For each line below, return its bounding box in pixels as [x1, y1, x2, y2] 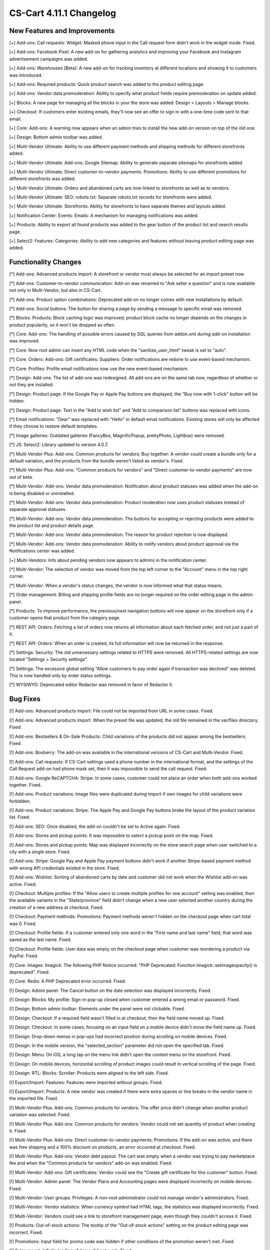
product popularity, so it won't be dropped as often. [9, 321, 116, 327]
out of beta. [9, 474, 33, 480]
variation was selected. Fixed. [9, 1111, 71, 1117]
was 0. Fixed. [9, 920, 37, 926]
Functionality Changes [9, 258, 82, 266]
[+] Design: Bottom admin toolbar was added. [9, 134, 103, 140]
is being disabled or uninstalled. [9, 490, 75, 496]
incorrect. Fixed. [9, 1229, 43, 1235]
